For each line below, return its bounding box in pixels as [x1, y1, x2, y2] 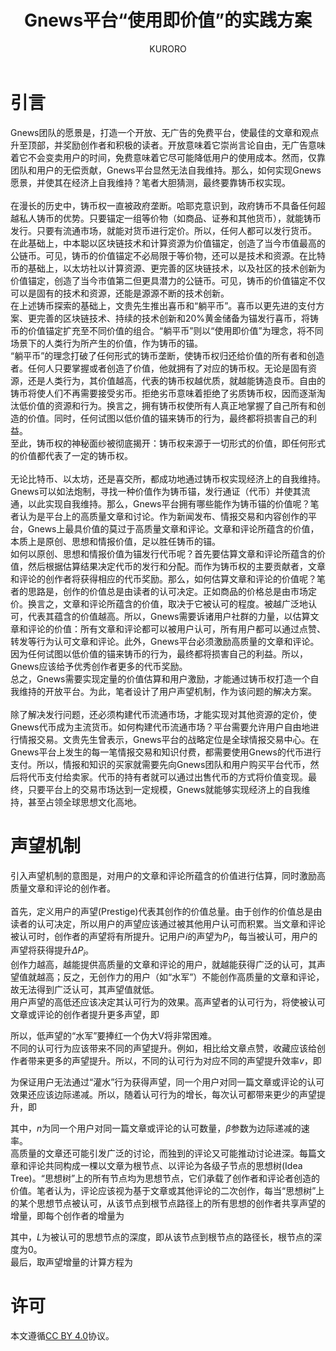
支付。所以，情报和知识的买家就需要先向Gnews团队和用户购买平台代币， [10, 758, 311, 770]
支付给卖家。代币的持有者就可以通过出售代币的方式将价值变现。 [44, 771, 308, 783]
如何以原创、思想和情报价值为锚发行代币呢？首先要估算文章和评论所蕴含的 [10, 547, 317, 560]
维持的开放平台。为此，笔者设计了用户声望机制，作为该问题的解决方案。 [18, 685, 317, 697]
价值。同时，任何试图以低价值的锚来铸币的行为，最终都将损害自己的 [27, 412, 308, 424]
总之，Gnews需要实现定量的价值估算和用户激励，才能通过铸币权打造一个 [10, 672, 311, 685]
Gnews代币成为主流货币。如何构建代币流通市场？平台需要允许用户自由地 [10, 721, 311, 733]
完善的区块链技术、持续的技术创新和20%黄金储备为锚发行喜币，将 [36, 312, 311, 324]
